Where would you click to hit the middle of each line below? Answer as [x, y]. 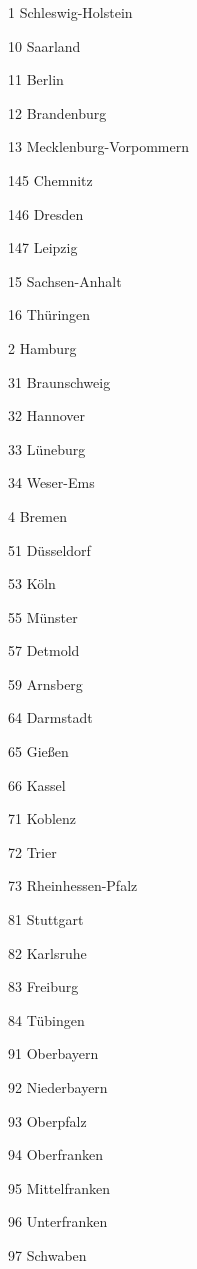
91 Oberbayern [53, 1053]
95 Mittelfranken [59, 1187]
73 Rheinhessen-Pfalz [73, 885]
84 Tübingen [46, 1019]
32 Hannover [47, 415]
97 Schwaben [47, 1254]
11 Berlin [36, 79]
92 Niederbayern [58, 1087]
